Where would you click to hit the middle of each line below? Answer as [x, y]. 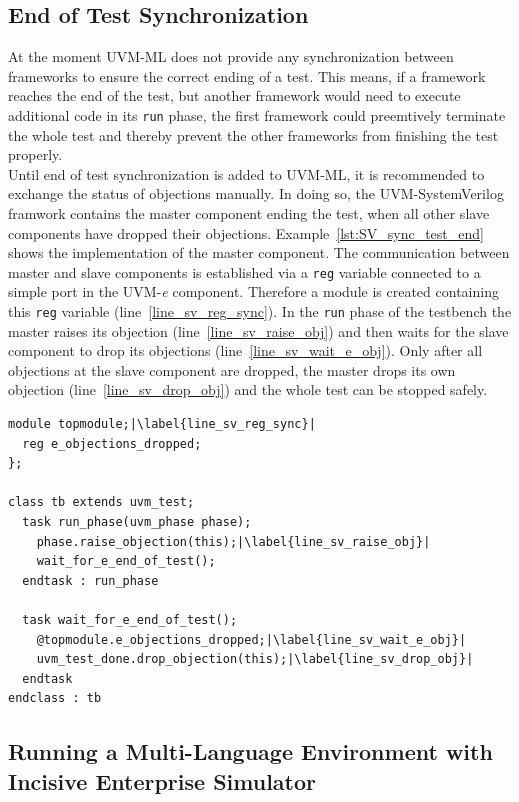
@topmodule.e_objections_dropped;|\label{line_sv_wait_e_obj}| [251, 639]
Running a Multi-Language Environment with [250, 751]
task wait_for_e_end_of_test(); [130, 620]
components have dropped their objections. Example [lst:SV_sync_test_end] [246, 232]
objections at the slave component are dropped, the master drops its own [232, 369]
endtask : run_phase [90, 580]
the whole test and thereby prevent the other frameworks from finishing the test [253, 134]
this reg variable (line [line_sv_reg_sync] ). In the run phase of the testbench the [260, 311]
